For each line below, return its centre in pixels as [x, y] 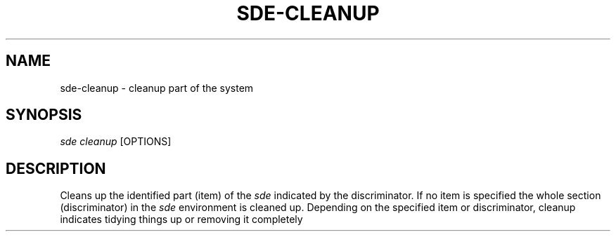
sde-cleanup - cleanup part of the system [157, 88]
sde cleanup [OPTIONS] [116, 142]
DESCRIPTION [56, 168]
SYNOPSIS [44, 115]
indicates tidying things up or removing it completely [181, 219]
